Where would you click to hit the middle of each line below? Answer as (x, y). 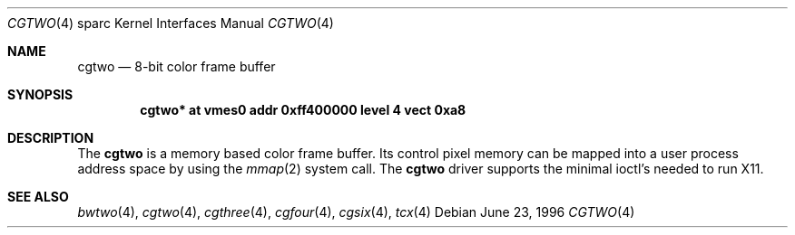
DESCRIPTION (51, 138)
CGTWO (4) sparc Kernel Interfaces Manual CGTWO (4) (171, 23)
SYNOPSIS (40, 94)
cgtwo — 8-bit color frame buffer (177, 66)
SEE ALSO (38, 197)
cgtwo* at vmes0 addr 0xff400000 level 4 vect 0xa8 (303, 110)
